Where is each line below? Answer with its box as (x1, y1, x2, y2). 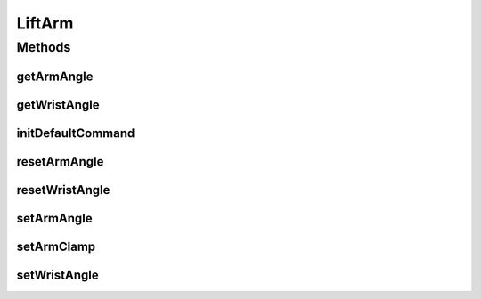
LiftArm (16, 13, 74, 33)
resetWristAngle (16, 182, 110, 198)
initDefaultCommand (16, 125, 135, 141)
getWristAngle (16, 97, 100, 112)
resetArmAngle (16, 154, 104, 169)
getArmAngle (16, 69, 94, 84)
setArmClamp (16, 238, 96, 254)
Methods (16, 39, 71, 55)
